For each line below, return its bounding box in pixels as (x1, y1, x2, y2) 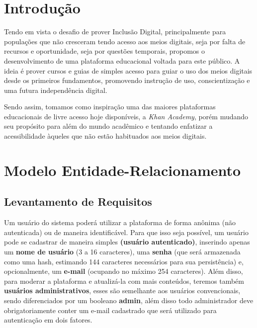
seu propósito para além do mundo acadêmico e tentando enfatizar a (4, 121, 213, 131)
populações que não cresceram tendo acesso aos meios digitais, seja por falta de (4, 36, 246, 46)
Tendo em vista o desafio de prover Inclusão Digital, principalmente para (4, 26, 226, 37)
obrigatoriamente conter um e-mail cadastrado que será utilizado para (4, 305, 217, 315)
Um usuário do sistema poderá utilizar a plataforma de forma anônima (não (4, 217, 236, 228)
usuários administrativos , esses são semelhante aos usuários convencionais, (4, 285, 241, 296)
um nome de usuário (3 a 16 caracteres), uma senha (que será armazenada (4, 246, 241, 257)
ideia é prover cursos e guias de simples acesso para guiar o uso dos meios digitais (4, 65, 253, 76)
